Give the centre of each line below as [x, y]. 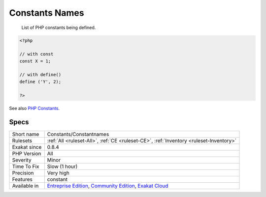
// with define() [40, 75]
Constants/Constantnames [78, 134]
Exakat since [27, 147]
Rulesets [22, 141]
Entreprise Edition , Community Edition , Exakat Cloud [108, 186]
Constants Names [47, 13]
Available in [25, 186]
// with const [36, 54]
